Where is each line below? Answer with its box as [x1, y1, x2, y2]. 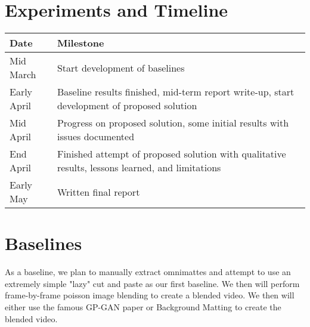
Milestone [57, 36, 104, 50]
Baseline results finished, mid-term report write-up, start [57, 85, 294, 99]
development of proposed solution [57, 98, 197, 113]
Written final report [57, 184, 140, 199]
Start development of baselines [57, 60, 185, 75]
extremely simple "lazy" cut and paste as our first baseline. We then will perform [5, 277, 300, 289]
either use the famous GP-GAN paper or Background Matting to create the [5, 301, 281, 313]
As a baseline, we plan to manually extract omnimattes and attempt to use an [5, 266, 291, 278]
